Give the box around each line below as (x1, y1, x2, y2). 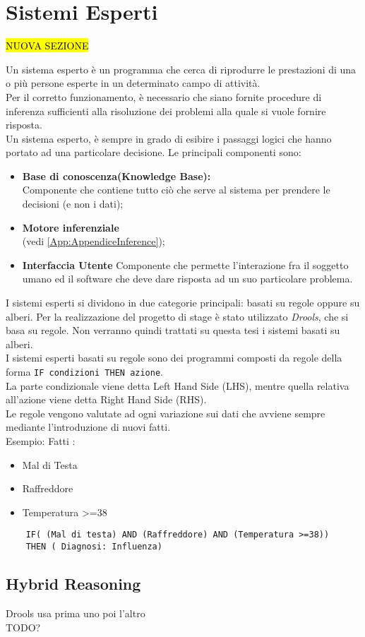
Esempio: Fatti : (6, 434, 76, 448)
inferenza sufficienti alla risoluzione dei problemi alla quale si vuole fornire (6, 103, 326, 118)
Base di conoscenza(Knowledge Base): (22, 168, 211, 183)
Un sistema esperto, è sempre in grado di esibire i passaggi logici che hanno (6, 131, 332, 145)
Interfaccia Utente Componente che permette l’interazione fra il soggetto (22, 257, 349, 272)
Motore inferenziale (22, 220, 119, 234)
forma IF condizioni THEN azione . (6, 364, 163, 379)
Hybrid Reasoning (6, 573, 141, 595)
